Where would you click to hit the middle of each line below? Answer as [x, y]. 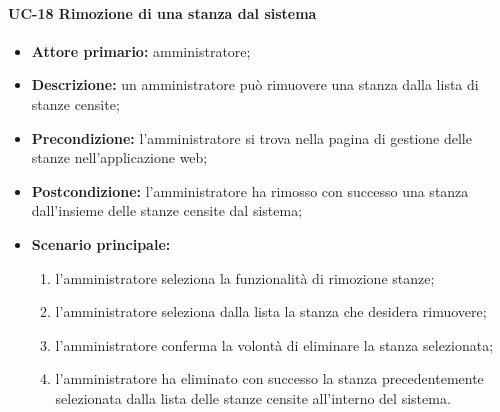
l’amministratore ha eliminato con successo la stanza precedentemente [269, 378]
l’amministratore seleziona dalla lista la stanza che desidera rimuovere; [271, 311]
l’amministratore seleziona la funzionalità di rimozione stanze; [245, 277]
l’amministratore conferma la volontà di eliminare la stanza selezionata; [274, 344]
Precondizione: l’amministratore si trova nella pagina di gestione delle [251, 137]
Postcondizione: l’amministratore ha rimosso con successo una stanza [250, 190]
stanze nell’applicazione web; [119, 157]
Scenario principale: [101, 243]
